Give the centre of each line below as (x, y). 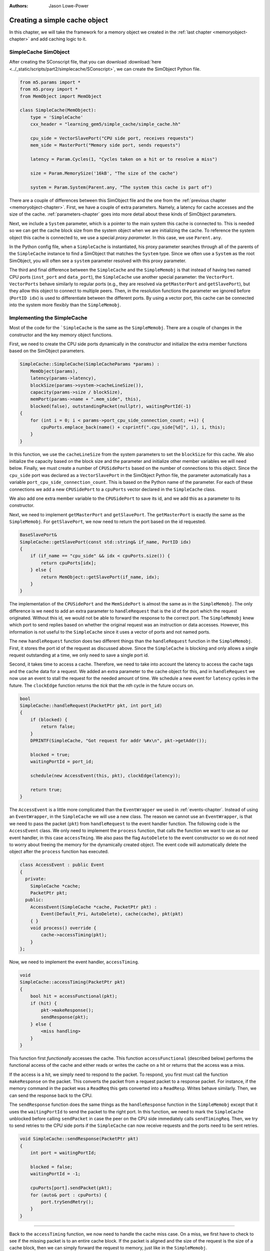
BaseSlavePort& (38, 535)
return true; (46, 790)
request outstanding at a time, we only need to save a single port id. (79, 655)
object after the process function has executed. (59, 852)
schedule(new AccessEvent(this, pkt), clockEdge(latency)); (105, 775)
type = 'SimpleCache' (57, 117)
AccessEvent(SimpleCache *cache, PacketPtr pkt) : (93, 907)
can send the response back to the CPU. (51, 1095)
